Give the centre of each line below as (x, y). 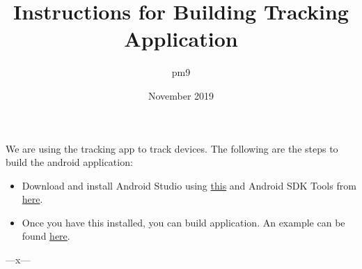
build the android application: (69, 162)
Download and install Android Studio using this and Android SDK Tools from (189, 185)
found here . (46, 236)
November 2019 (181, 95)
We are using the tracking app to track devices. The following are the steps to (172, 148)
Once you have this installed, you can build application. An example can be (183, 222)
